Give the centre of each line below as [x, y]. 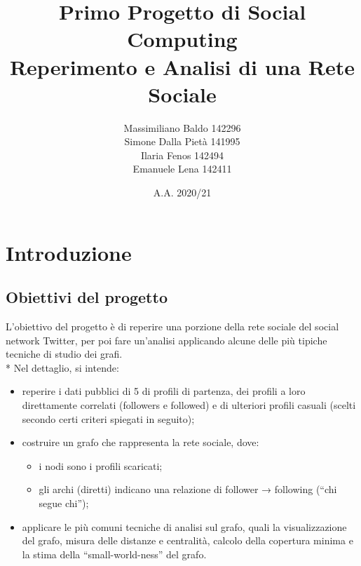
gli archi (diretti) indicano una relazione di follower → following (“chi [188, 489]
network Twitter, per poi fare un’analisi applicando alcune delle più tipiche [166, 340]
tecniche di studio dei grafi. [64, 354]
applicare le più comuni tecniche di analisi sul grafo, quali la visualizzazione [184, 526]
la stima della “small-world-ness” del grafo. [114, 554]
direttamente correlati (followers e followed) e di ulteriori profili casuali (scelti [189, 405]
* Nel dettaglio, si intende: [62, 367]
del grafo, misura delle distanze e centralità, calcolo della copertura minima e [188, 540]
